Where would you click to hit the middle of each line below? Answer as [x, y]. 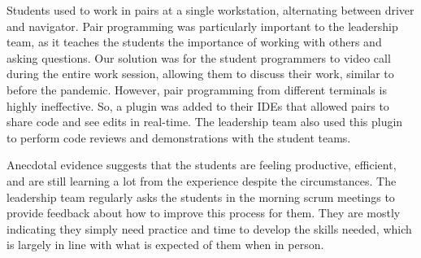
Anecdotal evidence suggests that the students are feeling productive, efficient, [202, 165]
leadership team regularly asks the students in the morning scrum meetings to [201, 197]
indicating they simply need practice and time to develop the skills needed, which [209, 228]
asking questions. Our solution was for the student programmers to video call [199, 57]
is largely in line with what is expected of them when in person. [165, 245]
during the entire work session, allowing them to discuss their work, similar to [200, 74]
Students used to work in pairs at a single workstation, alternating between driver [210, 10]
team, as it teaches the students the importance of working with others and [194, 42]
